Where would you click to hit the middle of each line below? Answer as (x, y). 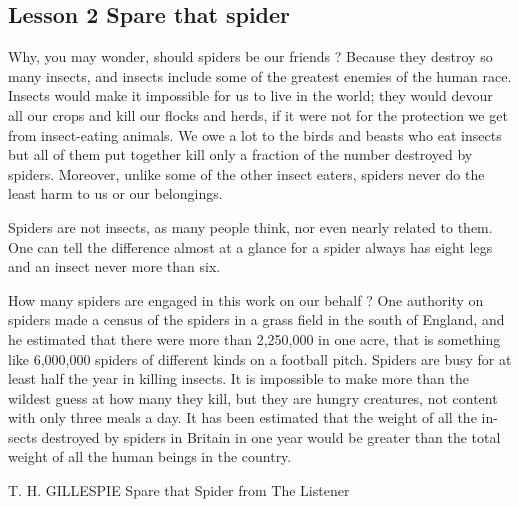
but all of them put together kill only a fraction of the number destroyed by (240, 154)
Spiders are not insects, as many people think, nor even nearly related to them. (250, 226)
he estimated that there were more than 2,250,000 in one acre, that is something (254, 338)
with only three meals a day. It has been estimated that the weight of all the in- (253, 417)
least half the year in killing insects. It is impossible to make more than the (238, 378)
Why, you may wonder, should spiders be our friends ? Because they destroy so (250, 56)
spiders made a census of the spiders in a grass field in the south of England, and (256, 319)
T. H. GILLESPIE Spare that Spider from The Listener (179, 490)
